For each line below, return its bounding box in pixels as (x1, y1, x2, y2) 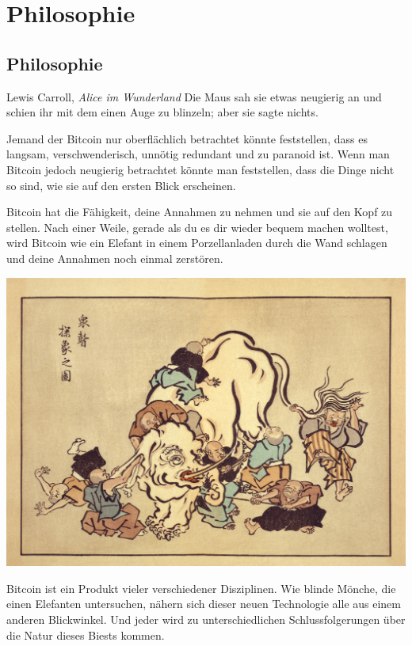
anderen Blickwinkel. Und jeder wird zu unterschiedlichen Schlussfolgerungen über (6, 611, 406, 627)
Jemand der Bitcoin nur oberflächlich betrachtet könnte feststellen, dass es (6, 130, 368, 146)
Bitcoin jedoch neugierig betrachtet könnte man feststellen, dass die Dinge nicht (6, 161, 395, 177)
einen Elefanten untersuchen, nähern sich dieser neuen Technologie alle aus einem (6, 595, 401, 612)
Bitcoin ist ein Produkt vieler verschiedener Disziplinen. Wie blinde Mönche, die (6, 579, 396, 596)
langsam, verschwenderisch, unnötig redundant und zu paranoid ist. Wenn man (6, 146, 390, 162)
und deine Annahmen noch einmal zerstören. (6, 249, 223, 266)
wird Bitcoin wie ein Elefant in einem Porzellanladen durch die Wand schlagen (6, 234, 387, 251)
